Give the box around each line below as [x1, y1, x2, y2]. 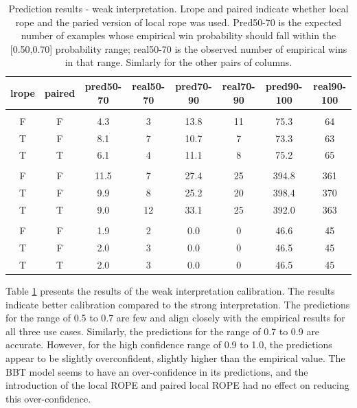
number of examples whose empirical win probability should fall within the [21, 28, 336, 43]
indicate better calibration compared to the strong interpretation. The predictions [5, 297, 350, 311]
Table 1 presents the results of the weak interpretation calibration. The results [5, 284, 335, 297]
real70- [222, 78, 255, 93]
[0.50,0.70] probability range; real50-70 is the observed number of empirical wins [10, 41, 347, 56]
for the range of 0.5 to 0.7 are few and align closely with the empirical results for [5, 310, 345, 325]
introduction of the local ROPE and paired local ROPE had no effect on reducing [5, 378, 349, 392]
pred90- [266, 78, 303, 93]
